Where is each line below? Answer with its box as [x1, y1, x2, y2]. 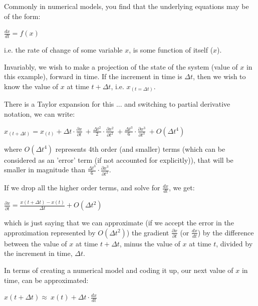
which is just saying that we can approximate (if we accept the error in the [4, 217, 234, 228]
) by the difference [197, 227, 254, 237]
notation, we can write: [4, 108, 75, 119]
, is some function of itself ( [129, 45, 213, 55]
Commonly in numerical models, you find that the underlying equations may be [4, 1, 249, 11]
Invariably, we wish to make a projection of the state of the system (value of [4, 61, 238, 72]
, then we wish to [193, 71, 246, 82]
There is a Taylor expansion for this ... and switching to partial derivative [4, 99, 230, 109]
